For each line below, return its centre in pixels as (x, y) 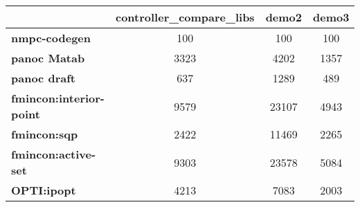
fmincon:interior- (58, 98)
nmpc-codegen (51, 38)
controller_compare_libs (185, 17)
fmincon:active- (54, 154)
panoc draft (43, 78)
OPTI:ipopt (44, 190)
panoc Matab (48, 58)
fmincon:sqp (45, 134)
